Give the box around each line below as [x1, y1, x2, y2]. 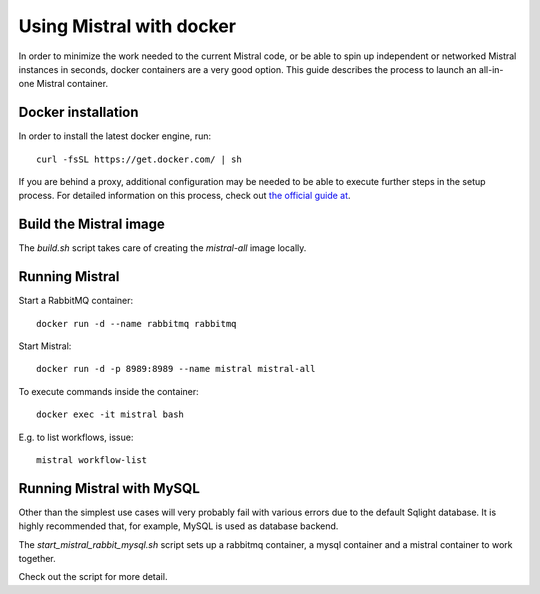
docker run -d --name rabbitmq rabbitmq [36, 318, 237, 329]
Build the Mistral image [18, 216, 165, 233]
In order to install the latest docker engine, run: [18, 130, 212, 142]
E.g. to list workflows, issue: [18, 431, 134, 443]
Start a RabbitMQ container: [18, 295, 134, 307]
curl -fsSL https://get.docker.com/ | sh [36, 153, 242, 165]
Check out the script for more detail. [18, 571, 168, 583]
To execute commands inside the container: [18, 385, 199, 397]
